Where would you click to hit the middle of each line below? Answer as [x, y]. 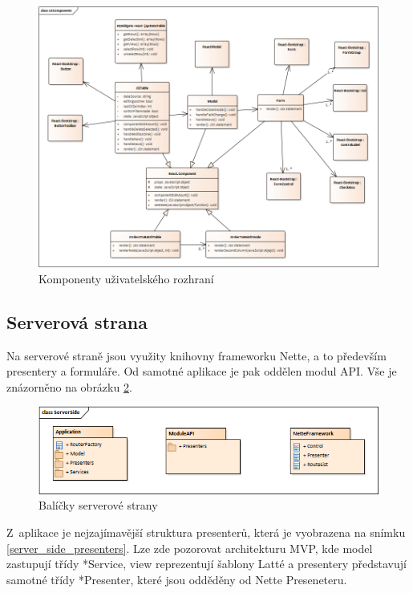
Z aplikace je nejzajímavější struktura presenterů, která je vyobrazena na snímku [206, 532]
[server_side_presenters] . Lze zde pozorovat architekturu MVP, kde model [190, 548]
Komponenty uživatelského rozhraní [126, 278]
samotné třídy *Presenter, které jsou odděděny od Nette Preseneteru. [177, 579]
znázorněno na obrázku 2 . [69, 386]
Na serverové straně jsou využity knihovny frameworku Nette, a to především [196, 355]
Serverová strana [77, 321]
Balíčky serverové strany [98, 505]
